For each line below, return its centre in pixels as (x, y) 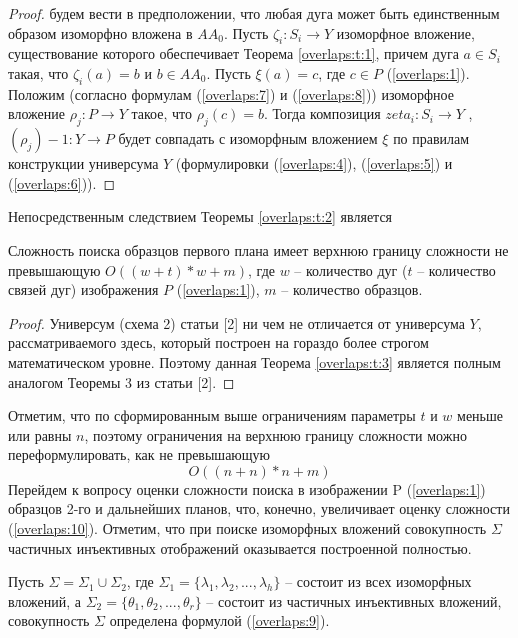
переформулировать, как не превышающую (139, 454)
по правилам (431, 138)
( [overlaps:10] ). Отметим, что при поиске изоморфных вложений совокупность (247, 528)
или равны (40, 434)
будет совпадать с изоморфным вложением (248, 138)
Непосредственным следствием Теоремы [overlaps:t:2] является (200, 216)
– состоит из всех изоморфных (378, 581)
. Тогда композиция (322, 113)
